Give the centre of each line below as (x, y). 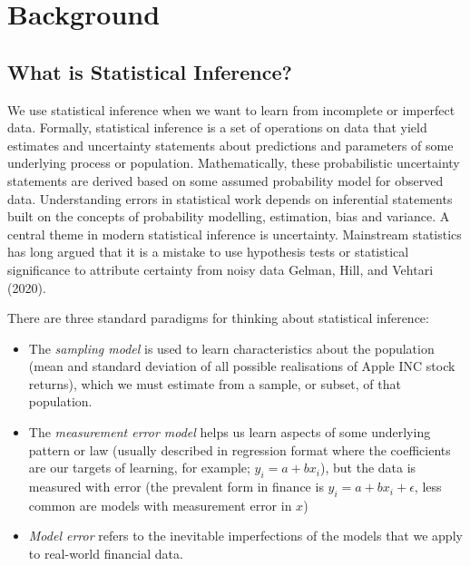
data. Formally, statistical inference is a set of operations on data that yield (217, 127)
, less (428, 487)
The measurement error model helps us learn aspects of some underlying (230, 432)
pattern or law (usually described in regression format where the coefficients (240, 449)
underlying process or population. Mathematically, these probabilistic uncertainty (234, 163)
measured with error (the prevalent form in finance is (176, 487)
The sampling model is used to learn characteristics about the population (231, 348)
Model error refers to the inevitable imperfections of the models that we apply (245, 536)
